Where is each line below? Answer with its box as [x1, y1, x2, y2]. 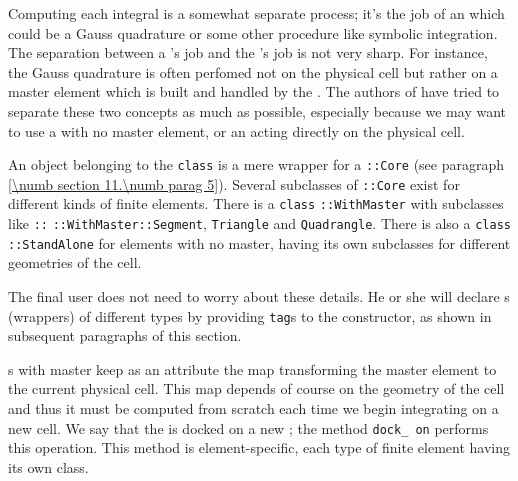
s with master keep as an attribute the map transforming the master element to [8, 358, 497, 379]
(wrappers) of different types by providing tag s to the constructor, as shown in [8, 305, 492, 326]
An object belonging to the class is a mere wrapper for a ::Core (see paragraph [8, 154, 505, 175]
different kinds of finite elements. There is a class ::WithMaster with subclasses [8, 193, 504, 214]
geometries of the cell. [8, 252, 142, 273]
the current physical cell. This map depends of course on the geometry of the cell [8, 378, 505, 399]
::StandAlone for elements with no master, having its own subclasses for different [8, 232, 511, 253]
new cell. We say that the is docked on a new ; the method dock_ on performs [8, 417, 489, 438]
